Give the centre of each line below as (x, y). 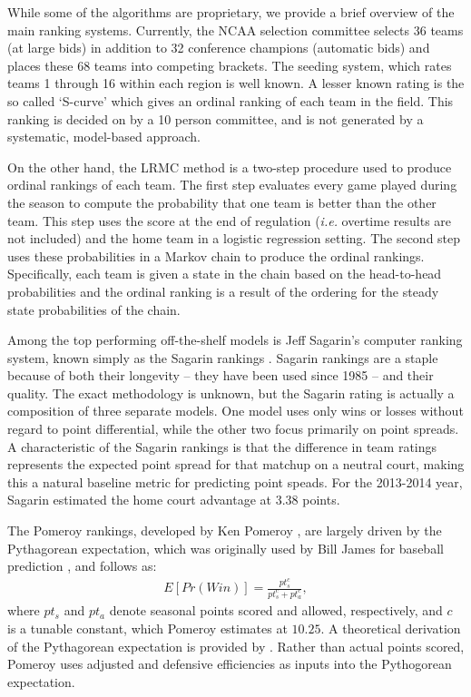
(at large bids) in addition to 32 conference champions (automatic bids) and (219, 48)
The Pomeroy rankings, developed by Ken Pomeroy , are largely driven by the (225, 530)
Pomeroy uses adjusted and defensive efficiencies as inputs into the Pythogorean (230, 664)
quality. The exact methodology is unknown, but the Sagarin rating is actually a (231, 393)
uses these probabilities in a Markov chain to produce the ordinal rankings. (216, 255)
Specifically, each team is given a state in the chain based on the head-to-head (225, 274)
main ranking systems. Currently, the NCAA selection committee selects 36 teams (235, 29)
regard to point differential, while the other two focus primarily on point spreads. (233, 429)
